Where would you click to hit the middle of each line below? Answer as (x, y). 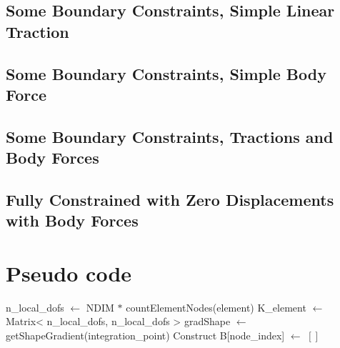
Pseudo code (69, 273)
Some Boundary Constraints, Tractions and (170, 136)
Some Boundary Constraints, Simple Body (166, 73)
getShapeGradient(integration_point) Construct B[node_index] (145, 335)
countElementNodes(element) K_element (216, 307)
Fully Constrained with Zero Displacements (170, 199)
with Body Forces (72, 220)
